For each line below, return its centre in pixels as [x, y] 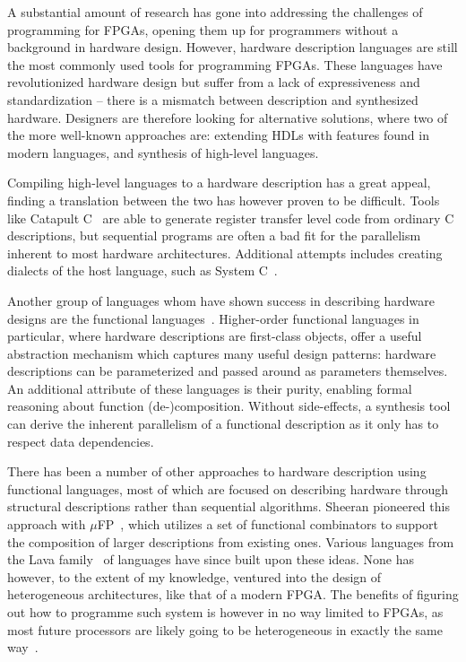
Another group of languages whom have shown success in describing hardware [221, 300]
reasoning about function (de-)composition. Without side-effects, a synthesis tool [229, 406]
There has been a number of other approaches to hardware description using [217, 471]
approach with [47, 524]
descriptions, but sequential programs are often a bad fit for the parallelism [214, 235]
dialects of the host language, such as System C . [142, 270]
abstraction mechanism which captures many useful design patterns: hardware [222, 353]
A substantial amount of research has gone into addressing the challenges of [215, 12]
